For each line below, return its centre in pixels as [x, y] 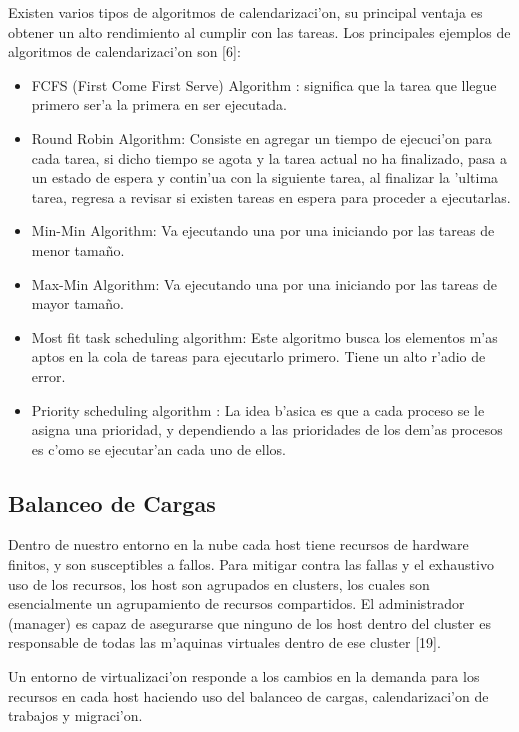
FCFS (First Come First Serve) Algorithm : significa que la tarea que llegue [264, 84]
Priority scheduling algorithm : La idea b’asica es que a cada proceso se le [258, 409]
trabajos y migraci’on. [75, 715]
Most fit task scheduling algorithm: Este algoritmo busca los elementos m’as [264, 336]
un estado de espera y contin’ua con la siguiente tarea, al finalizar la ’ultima [265, 177]
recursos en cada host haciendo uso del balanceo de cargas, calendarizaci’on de [248, 695]
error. [48, 375]
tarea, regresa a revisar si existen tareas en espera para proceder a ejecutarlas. [271, 196]
